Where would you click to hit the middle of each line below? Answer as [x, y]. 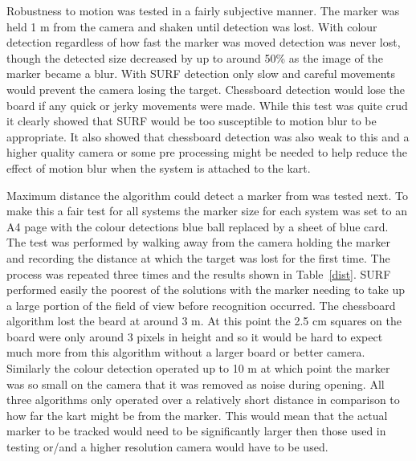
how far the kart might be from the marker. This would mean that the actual [197, 415]
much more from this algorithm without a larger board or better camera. [186, 352]
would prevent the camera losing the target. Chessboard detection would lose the [206, 89]
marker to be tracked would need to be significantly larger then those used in [196, 431]
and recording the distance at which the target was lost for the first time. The [198, 257]
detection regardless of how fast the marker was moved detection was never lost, [204, 42]
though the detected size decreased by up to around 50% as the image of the [195, 57]
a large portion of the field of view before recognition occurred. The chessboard [201, 305]
